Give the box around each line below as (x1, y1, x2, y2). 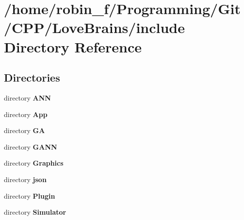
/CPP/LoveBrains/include (4, 17, 185, 37)
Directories (4, 70, 60, 85)
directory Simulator (4, 207, 66, 217)
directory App (4, 109, 48, 119)
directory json (4, 174, 47, 184)
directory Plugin (4, 190, 55, 201)
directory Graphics (4, 158, 64, 168)
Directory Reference (4, 36, 142, 56)
